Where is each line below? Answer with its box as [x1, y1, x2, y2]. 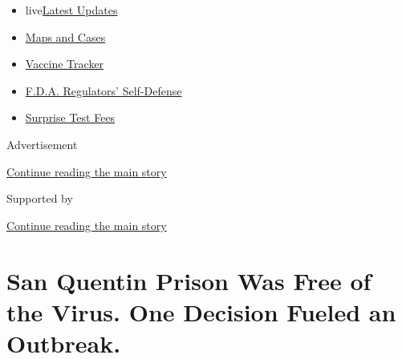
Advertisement [6, 135, 78, 152]
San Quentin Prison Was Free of [6, 264, 372, 296]
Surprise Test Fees [25, 109, 116, 126]
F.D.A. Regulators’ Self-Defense [25, 82, 182, 99]
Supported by [6, 190, 73, 207]
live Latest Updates [25, 2, 118, 18]
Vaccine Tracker [25, 55, 104, 72]
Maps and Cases [25, 28, 106, 45]
